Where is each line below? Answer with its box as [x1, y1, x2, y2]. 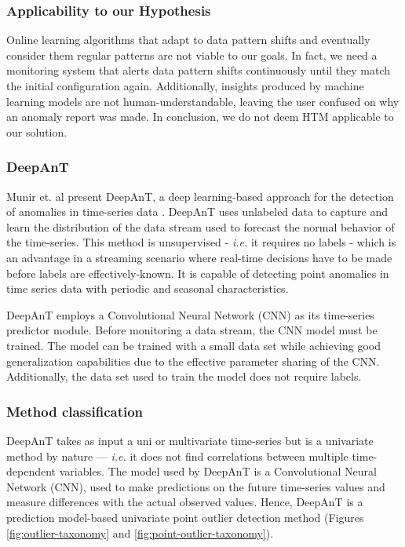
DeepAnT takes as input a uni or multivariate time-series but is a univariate [6, 432, 374, 448]
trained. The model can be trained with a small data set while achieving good [6, 337, 381, 353]
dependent [6, 463, 57, 480]
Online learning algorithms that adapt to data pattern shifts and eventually [6, 31, 370, 48]
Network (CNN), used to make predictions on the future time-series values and [6, 478, 385, 494]
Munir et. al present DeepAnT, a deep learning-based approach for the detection [6, 188, 394, 204]
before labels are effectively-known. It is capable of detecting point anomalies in [6, 264, 389, 281]
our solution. [6, 123, 67, 140]
